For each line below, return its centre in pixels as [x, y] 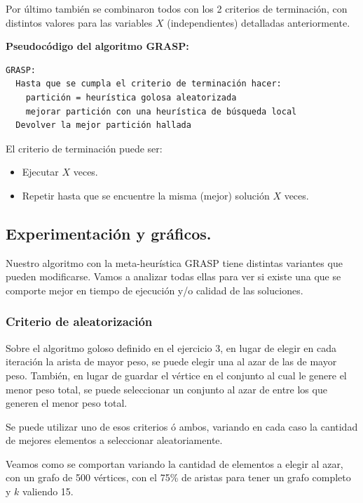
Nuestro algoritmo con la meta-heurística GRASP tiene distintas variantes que [174, 262]
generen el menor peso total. [67, 403]
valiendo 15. [48, 491]
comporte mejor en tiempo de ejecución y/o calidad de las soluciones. [155, 290]
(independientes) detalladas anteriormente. [259, 22]
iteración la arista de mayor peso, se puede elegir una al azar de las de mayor [171, 361]
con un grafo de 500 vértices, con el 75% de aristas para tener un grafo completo [178, 477]
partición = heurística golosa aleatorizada [131, 97]
